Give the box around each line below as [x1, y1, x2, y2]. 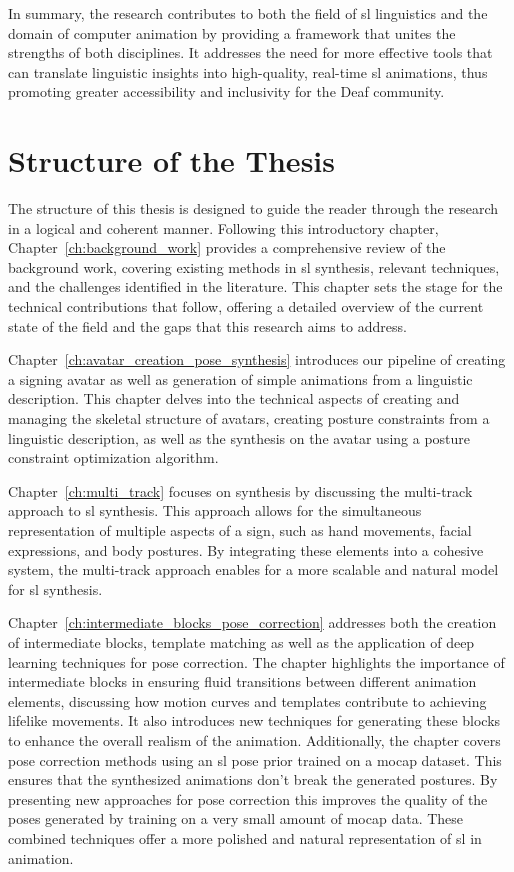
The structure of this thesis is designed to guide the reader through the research [8, 198, 499, 219]
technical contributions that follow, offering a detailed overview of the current [8, 296, 484, 317]
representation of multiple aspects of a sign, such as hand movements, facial [8, 520, 472, 540]
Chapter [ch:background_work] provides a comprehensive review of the [8, 237, 446, 258]
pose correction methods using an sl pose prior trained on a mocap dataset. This [8, 749, 502, 770]
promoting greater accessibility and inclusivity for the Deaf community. [8, 81, 445, 102]
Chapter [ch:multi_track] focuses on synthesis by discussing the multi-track [8, 480, 473, 501]
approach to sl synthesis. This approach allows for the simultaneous [8, 500, 422, 521]
